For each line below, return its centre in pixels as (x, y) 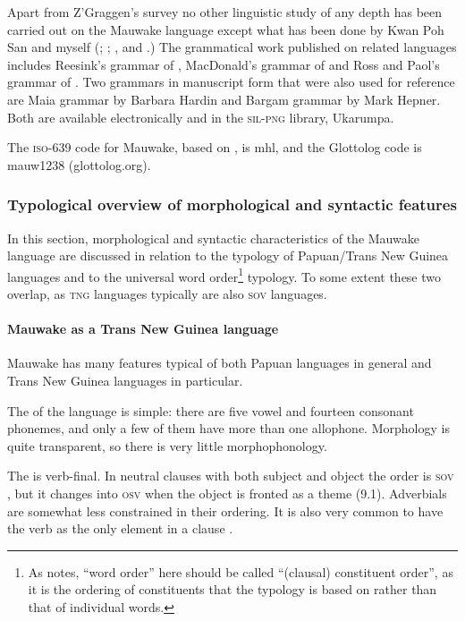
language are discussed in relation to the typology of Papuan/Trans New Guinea (228, 255)
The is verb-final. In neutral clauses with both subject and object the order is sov (231, 476)
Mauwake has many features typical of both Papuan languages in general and (220, 363)
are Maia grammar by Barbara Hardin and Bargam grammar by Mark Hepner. (224, 99)
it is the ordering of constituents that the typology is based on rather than (232, 589)
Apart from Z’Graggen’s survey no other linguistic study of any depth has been (225, 12)
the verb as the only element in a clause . (120, 528)
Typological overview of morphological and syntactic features (232, 204)
